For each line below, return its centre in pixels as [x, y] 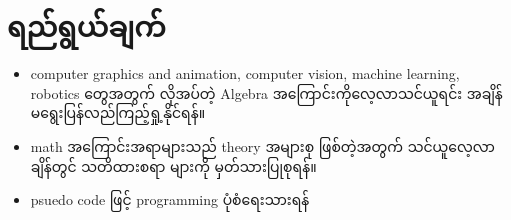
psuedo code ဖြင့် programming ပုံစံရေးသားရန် [170, 199]
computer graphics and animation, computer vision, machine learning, [245, 73]
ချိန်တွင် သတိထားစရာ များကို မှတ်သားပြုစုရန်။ [173, 165]
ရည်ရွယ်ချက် [86, 25]
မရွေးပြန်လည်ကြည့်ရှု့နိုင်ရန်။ [118, 112]
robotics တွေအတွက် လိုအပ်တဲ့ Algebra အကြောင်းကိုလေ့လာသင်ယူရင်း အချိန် [266, 92]
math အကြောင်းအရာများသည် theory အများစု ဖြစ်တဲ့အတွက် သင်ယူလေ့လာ [262, 145]
